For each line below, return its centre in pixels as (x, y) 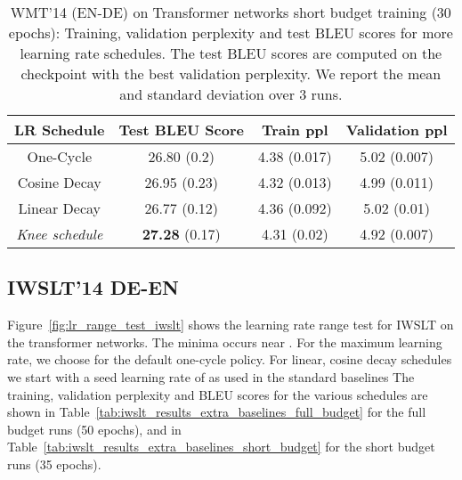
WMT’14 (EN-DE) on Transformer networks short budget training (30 (231, 12)
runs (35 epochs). (54, 464)
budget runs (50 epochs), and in (94, 429)
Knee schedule (60, 234)
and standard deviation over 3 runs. (231, 94)
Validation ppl (397, 130)
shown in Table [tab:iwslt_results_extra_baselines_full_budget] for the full (217, 412)
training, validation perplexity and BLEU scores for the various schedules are (218, 394)
